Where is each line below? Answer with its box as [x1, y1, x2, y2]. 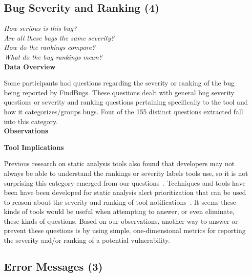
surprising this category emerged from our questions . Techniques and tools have [4, 177, 246, 188]
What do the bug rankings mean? [4, 51, 103, 62]
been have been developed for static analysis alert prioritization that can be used [4, 187, 246, 197]
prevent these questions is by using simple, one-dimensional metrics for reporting [4, 225, 246, 235]
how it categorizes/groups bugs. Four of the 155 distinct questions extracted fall [4, 106, 243, 116]
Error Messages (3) [4, 259, 103, 274]
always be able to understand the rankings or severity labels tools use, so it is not [4, 168, 248, 178]
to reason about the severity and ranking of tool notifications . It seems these [4, 196, 236, 207]
